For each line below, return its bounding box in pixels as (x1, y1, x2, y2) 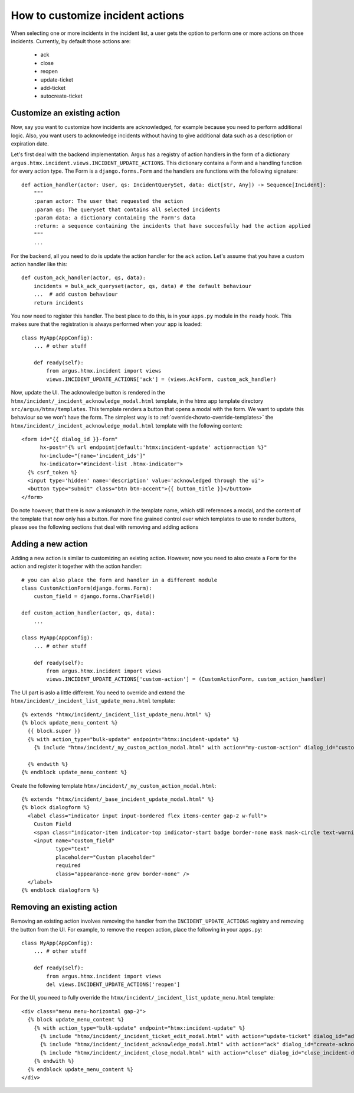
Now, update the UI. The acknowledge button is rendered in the (11, 389, 165, 396)
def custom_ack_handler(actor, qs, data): (21, 274, 146, 281)
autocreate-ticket (40, 92, 83, 100)
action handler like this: (11, 261, 68, 268)
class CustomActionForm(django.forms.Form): (21, 585, 153, 591)
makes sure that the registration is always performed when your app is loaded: (11, 321, 202, 328)
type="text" (55, 846, 90, 852)
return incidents (33, 299, 84, 306)
